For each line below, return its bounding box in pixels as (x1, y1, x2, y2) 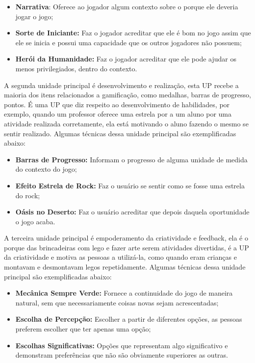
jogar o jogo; (15, 11, 53, 21)
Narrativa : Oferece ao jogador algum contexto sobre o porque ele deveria (15, 1, 238, 11)
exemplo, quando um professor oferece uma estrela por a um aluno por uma (4, 109, 232, 119)
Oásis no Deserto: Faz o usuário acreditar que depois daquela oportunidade (15, 207, 250, 217)
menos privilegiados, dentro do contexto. (15, 63, 137, 73)
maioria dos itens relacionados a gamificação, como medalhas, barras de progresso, (4, 90, 251, 100)
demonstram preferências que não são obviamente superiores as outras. (15, 350, 228, 360)
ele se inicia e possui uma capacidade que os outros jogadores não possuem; (15, 37, 242, 47)
